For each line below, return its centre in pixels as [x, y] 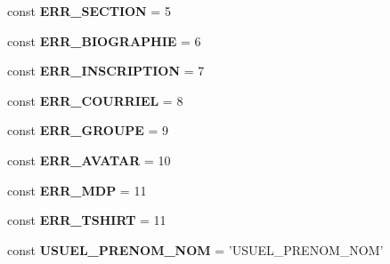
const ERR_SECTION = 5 [89, 11]
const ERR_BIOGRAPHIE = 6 [104, 40]
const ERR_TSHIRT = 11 [87, 220]
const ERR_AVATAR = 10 [89, 160]
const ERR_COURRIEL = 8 [95, 100]
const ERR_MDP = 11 [77, 190]
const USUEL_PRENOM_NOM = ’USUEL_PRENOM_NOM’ [195, 249]
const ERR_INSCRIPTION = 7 [106, 71]
